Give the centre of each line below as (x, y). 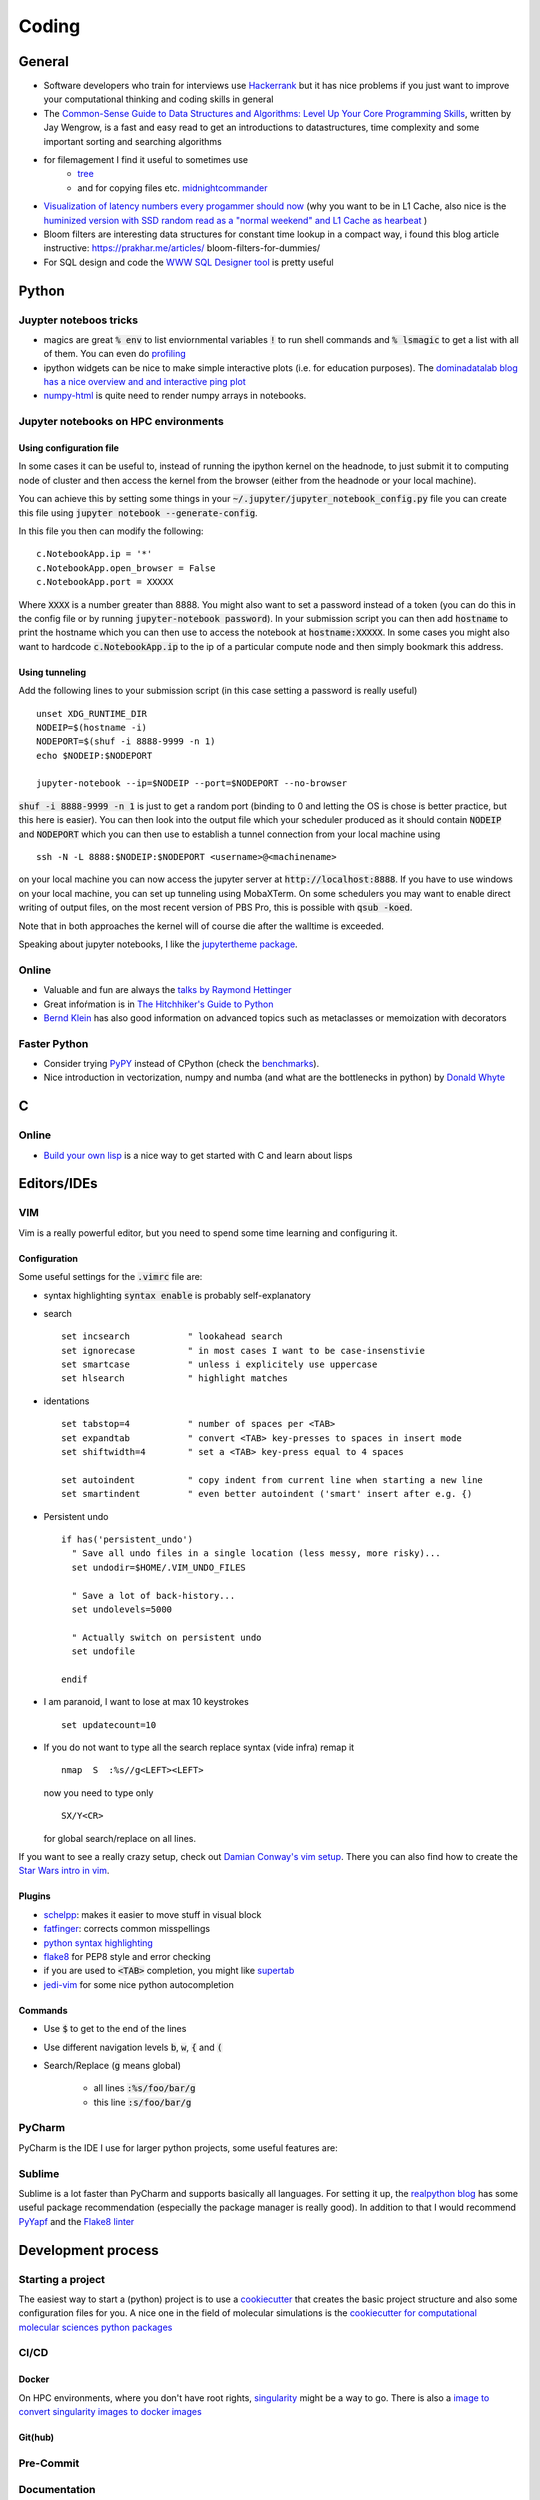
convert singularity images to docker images (110, 2412)
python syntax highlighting (98, 1942)
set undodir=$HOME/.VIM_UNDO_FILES (159, 1567)
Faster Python (53, 1043)
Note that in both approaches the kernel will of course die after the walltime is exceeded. (201, 926)
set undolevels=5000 (122, 1609)
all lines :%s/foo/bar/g (144, 2088)
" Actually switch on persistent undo (166, 1637)
